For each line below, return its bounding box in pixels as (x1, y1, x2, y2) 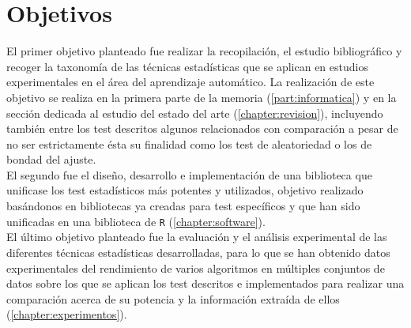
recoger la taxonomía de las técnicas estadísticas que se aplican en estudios (6, 58, 368, 74)
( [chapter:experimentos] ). (6, 306, 127, 322)
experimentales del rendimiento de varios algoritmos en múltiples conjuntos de (6, 259, 385, 276)
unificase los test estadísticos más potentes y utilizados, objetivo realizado (6, 182, 364, 198)
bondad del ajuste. (6, 151, 96, 168)
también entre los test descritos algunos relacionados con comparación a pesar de (6, 120, 398, 137)
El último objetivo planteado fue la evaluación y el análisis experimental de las (6, 228, 387, 245)
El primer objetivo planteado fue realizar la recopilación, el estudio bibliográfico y (6, 43, 402, 59)
